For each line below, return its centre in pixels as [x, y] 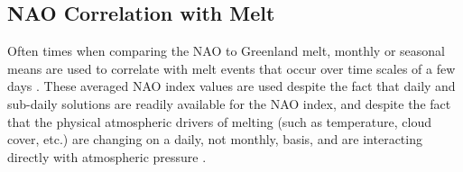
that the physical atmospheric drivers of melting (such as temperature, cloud [219, 121]
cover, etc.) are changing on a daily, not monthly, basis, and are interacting [215, 139]
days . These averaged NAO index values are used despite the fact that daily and [231, 86]
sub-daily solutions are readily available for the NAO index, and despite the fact [229, 103]
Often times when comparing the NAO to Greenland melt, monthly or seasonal [226, 51]
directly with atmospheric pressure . [107, 156]
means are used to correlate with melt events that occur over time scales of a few [231, 68]
